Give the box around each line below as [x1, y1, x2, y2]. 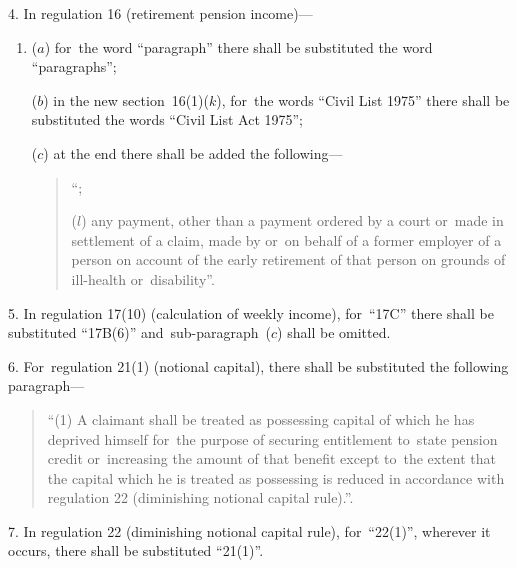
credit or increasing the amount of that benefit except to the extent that [47, 448, 496, 469]
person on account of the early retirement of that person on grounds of [71, 249, 506, 270]
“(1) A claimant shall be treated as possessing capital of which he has [47, 408, 475, 429]
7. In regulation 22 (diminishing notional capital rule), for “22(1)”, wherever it [8, 520, 491, 541]
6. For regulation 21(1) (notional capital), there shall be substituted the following [8, 355, 509, 376]
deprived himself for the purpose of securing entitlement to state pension [47, 428, 498, 449]
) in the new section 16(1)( [43, 89, 209, 110]
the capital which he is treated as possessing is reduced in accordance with [47, 467, 505, 488]
